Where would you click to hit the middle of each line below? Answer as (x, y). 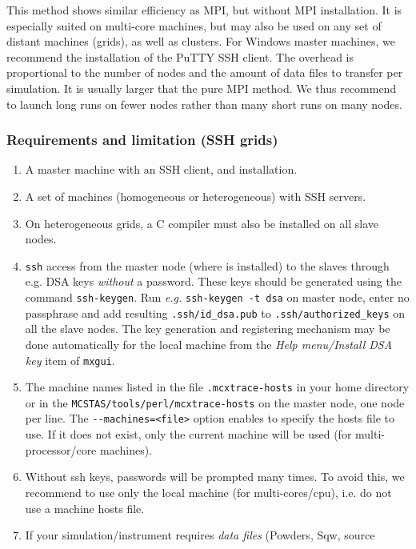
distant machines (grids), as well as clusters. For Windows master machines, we (201, 41)
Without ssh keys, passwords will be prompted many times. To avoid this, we (215, 477)
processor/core (61, 449)
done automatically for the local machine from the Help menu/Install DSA (209, 344)
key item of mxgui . (70, 360)
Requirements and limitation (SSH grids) (142, 140)
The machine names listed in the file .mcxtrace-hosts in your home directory (217, 387)
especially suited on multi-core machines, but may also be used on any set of (194, 25)
